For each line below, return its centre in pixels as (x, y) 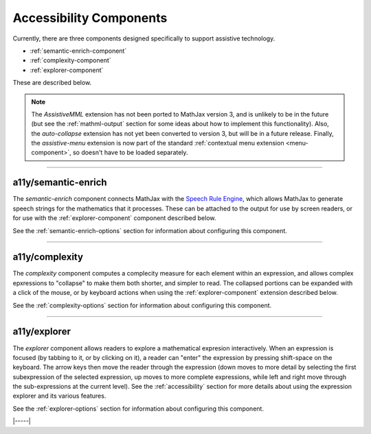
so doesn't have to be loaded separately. (130, 153)
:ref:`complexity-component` (70, 60)
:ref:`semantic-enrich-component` (78, 51)
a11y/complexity (48, 257)
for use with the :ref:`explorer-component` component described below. (114, 218)
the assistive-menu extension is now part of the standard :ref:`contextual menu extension (158, 143)
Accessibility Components (90, 18)
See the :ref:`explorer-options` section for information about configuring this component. (138, 409)
